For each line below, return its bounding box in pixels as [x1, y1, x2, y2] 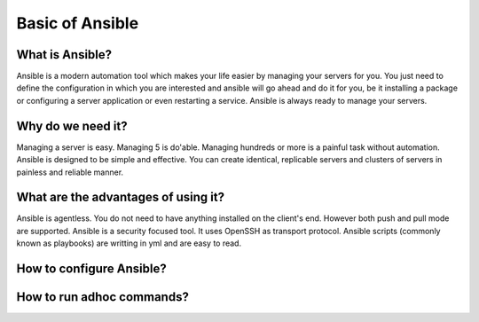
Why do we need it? [16, 118, 128, 133]
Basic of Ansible [16, 13, 139, 33]
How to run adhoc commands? [16, 289, 190, 305]
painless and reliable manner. [16, 167, 124, 177]
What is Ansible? [16, 47, 113, 62]
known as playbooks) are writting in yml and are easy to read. [16, 238, 242, 248]
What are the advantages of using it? [16, 190, 225, 205]
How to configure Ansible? [16, 262, 168, 277]
